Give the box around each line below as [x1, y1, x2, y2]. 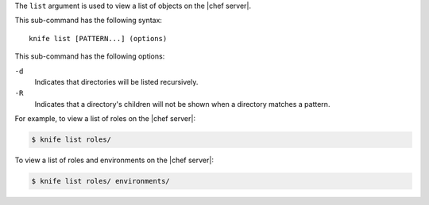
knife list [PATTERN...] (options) [29, 34, 168, 43]
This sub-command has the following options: [14, 51, 165, 61]
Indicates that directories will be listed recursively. [34, 77, 199, 86]
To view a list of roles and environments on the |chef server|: [14, 155, 214, 165]
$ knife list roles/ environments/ [31, 177, 170, 186]
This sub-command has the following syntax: [14, 16, 163, 25]
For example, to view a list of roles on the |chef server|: [14, 114, 196, 123]
